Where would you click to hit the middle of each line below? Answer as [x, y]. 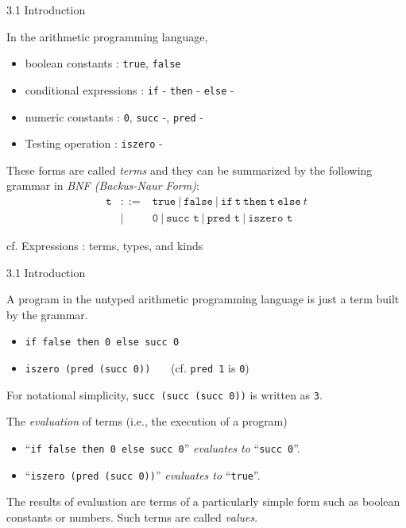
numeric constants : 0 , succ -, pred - [114, 116]
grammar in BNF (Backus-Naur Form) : [103, 185]
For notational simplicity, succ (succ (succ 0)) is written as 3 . [164, 394]
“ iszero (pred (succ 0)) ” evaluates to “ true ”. [143, 474]
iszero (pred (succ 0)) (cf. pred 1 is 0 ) [137, 368]
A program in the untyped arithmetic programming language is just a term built [203, 299]
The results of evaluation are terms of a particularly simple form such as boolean [203, 501]
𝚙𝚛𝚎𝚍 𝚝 [224, 219]
